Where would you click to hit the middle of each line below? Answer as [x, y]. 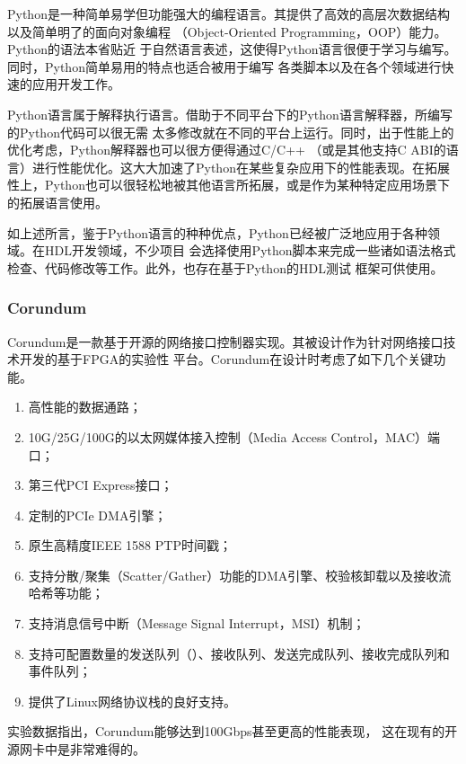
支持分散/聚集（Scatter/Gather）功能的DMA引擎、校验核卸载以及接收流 [240, 575]
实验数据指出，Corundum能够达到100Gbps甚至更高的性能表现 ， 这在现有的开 [233, 731]
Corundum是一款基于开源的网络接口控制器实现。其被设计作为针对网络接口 [225, 341]
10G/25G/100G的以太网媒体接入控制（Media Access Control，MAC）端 [234, 436]
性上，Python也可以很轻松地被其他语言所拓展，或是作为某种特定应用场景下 [229, 185]
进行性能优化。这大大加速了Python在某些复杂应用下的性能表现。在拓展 [241, 167]
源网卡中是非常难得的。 [76, 749]
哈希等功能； [66, 593]
